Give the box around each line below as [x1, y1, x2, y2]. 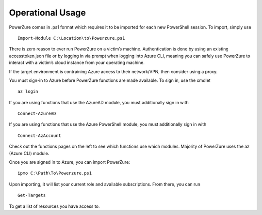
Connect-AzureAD [17, 111, 56, 116]
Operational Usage [9, 7, 86, 18]
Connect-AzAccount [17, 133, 62, 138]
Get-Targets [17, 193, 46, 198]
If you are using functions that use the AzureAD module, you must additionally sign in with [9, 99, 189, 105]
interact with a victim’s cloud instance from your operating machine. [9, 60, 145, 65]
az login [17, 89, 38, 94]
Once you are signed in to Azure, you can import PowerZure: [9, 159, 131, 165]
